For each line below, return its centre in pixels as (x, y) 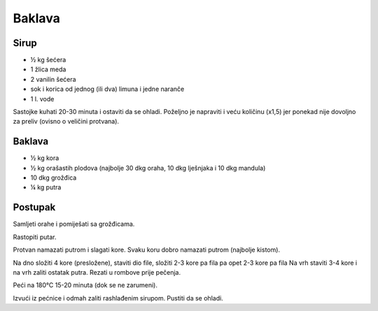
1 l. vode (42, 99)
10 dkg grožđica (54, 178)
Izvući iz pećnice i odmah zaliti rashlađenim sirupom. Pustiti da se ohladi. (118, 298)
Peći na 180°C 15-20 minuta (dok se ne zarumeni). (85, 285)
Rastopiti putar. (35, 237)
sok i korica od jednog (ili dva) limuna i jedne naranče (107, 89)
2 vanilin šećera (53, 79)
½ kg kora (45, 158)
